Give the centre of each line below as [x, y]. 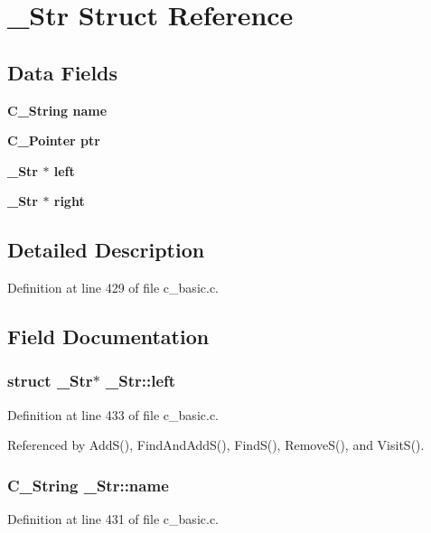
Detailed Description [106, 250]
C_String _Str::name [88, 485]
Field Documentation [108, 337]
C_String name [57, 110]
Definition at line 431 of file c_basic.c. [113, 519]
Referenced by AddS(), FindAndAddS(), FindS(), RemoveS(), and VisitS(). [216, 445]
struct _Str [50, 381]
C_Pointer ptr [54, 140]
